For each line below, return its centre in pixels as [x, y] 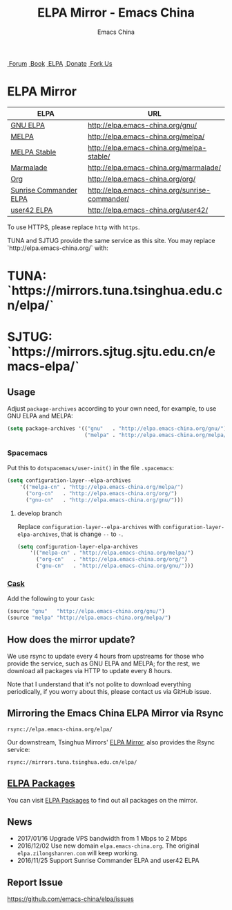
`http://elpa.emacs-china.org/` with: [58, 248]
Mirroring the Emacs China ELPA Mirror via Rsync [116, 714]
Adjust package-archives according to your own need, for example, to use [112, 409]
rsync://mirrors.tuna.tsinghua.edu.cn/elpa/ [72, 762]
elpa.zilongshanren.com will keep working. [78, 853]
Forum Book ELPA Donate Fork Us [60, 63]
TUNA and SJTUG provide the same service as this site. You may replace [111, 240]
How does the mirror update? [71, 640]
